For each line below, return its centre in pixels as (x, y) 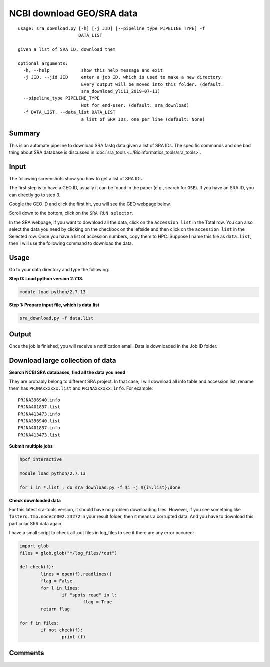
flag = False (57, 581)
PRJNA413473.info (39, 414)
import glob (34, 546)
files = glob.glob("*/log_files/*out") (68, 553)
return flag (55, 609)
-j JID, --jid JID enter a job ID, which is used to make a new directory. (123, 77)
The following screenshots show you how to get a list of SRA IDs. (76, 178)
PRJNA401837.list (39, 407)
